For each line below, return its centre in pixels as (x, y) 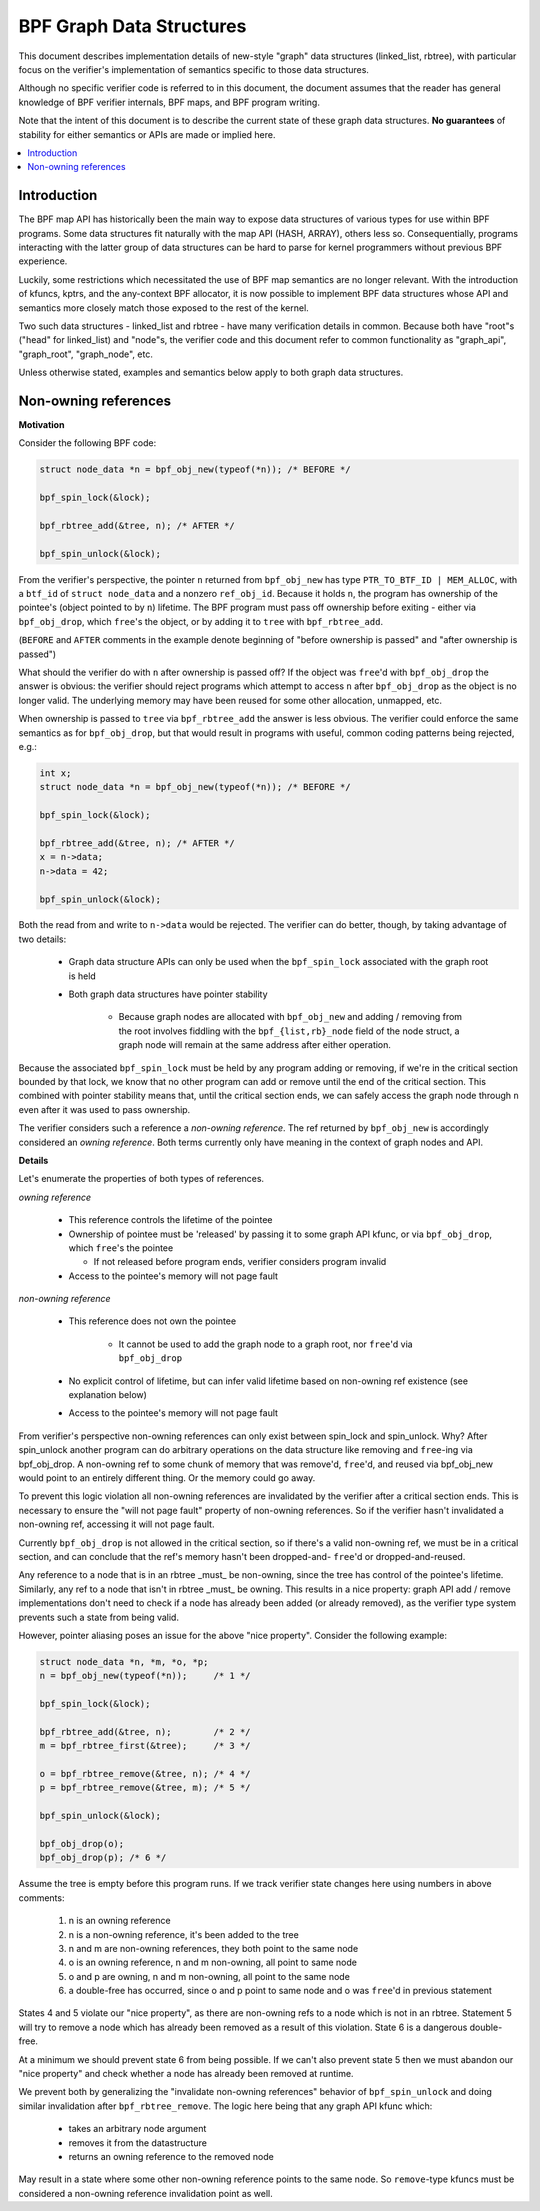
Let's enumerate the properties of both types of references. (141, 1179)
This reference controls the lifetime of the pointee (171, 1220)
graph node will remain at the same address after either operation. (255, 1045)
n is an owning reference (119, 1921)
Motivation (41, 424)
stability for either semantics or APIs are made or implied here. (147, 134)
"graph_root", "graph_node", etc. (86, 354)
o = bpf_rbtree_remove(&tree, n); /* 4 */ (145, 1773)
